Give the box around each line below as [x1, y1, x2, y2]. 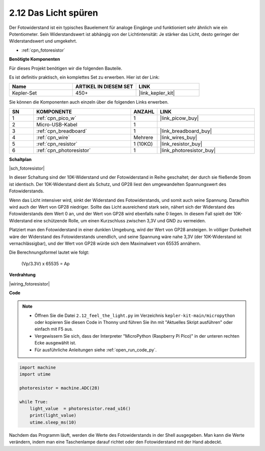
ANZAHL [133, 108, 155, 115]
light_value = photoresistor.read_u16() [29, 405, 131, 411]
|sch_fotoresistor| [9, 165, 45, 171]
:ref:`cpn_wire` [36, 134, 70, 141]
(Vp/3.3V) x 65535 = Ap [21, 261, 70, 266]
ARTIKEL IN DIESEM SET [75, 83, 133, 90]
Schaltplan [9, 156, 32, 162]
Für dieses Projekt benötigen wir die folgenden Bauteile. [9, 65, 123, 71]
